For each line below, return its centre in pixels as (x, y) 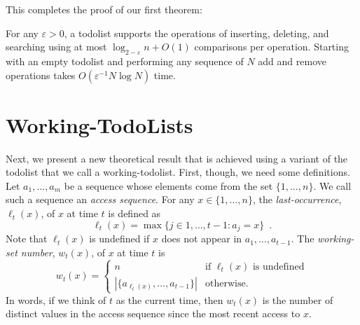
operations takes (41, 75)
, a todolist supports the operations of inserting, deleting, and (196, 33)
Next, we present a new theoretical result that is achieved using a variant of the (177, 158)
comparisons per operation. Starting (271, 47)
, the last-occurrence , (297, 199)
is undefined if (119, 238)
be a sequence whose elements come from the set (168, 185)
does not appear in (202, 238)
